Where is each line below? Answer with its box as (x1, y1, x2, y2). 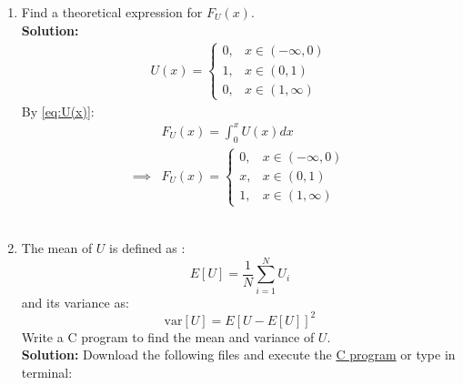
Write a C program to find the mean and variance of (21, 327, 315, 346)
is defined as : (109, 238, 186, 257)
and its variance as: (21, 292, 129, 311)
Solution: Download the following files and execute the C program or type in (21, 345, 456, 364)
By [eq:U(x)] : (21, 101, 95, 120)
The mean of (21, 238, 93, 257)
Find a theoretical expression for (21, 3, 203, 21)
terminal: (21, 362, 73, 381)
